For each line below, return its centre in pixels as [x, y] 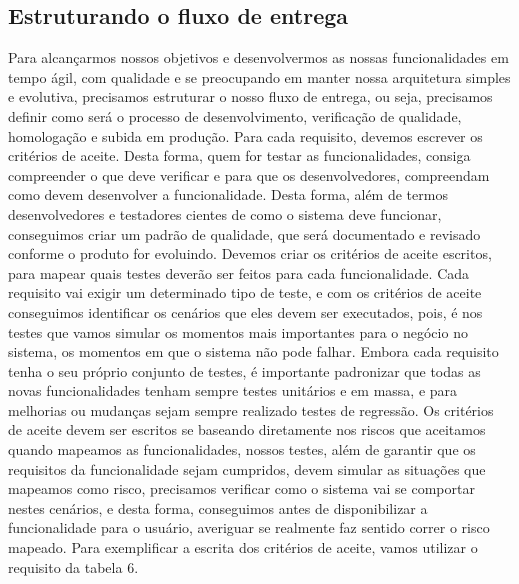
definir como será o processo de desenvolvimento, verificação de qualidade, [235, 115]
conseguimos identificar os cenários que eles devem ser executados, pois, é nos [245, 311]
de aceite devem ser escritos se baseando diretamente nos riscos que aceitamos [247, 429]
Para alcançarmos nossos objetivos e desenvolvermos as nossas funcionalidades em [258, 57]
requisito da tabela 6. [73, 566]
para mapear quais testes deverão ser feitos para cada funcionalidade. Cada [239, 272]
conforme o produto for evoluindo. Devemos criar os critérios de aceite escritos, [250, 253]
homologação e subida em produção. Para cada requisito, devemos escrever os [245, 135]
